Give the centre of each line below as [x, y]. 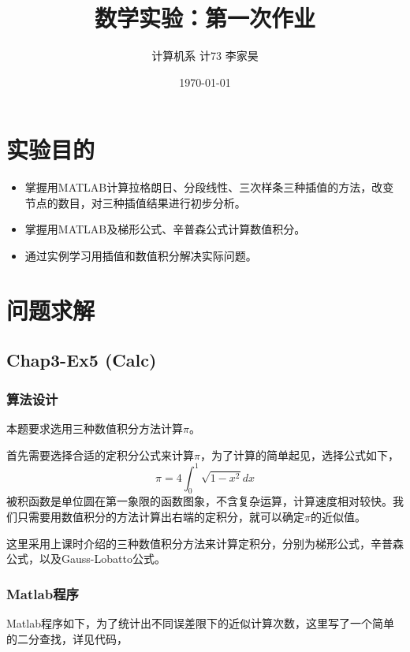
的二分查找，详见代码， [67, 638]
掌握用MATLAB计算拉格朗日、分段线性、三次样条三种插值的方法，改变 [209, 187]
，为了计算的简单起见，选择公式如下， [299, 455]
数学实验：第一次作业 [205, 18]
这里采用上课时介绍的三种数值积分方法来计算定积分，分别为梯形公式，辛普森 [205, 543]
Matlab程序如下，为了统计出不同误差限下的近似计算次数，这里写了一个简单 [200, 623]
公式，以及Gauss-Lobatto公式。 [86, 559]
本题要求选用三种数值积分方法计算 [95, 428]
